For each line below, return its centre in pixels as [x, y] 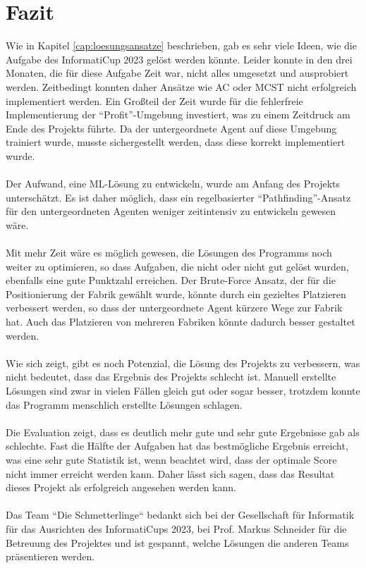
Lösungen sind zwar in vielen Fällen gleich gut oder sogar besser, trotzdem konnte [183, 390]
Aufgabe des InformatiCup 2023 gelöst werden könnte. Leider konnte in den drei [179, 59]
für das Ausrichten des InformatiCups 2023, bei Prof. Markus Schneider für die [176, 528]
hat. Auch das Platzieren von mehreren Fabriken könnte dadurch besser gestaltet [181, 321]
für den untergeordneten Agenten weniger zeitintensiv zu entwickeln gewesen [171, 211]
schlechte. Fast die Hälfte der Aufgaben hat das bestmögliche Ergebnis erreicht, [177, 446]
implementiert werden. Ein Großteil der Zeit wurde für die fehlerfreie [154, 100]
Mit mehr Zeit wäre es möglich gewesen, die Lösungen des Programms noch [169, 253]
